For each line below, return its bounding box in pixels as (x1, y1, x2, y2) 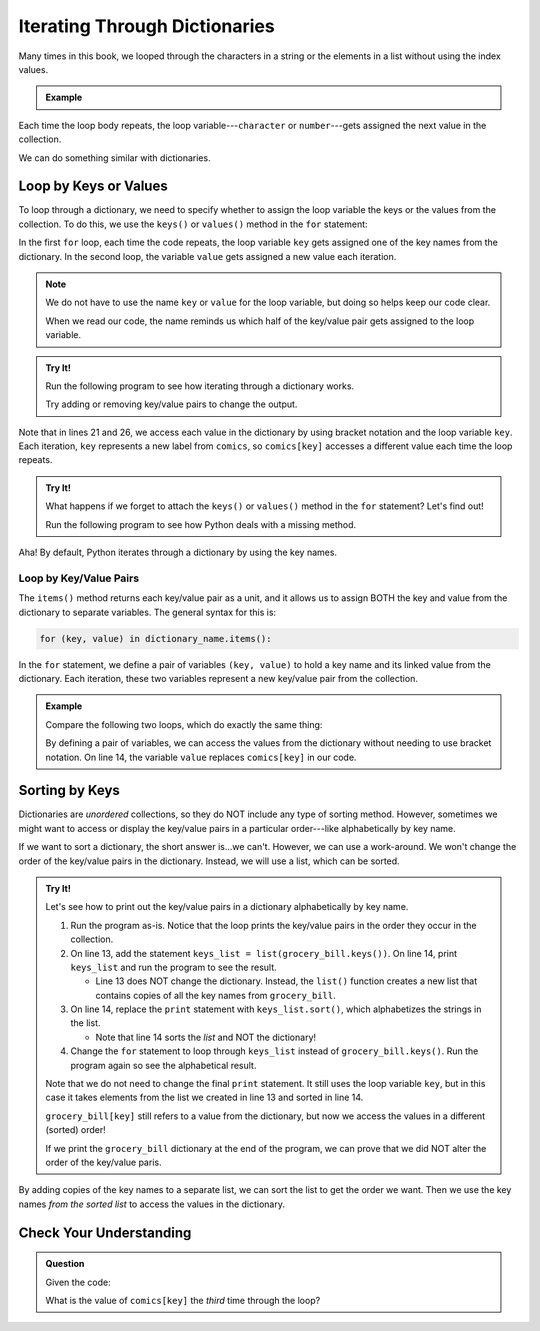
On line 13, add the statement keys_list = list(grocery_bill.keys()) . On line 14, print (70, 947, 458, 959)
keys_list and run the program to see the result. (70, 961, 277, 973)
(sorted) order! (45, 1124, 107, 1136)
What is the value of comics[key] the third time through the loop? (45, 1294, 321, 1306)
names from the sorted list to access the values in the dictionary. (18, 1198, 285, 1210)
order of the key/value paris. (45, 1156, 162, 1168)
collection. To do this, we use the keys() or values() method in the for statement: (18, 218, 369, 230)
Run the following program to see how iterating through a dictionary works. (45, 380, 355, 392)
